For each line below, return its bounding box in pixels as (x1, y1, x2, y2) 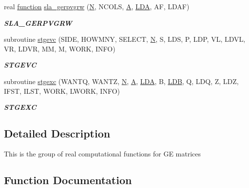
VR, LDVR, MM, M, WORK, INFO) (4, 43, 115, 53)
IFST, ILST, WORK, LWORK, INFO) (4, 85, 120, 96)
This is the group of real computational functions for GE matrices (4, 148, 201, 158)
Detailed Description (4, 126, 111, 141)
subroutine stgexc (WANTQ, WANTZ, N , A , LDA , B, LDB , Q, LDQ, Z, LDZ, (4, 76, 239, 86)
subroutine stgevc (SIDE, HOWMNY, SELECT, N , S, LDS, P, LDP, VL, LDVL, (4, 34, 246, 44)
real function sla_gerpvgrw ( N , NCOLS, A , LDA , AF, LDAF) (4, 1, 190, 11)
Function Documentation (4, 172, 132, 187)
